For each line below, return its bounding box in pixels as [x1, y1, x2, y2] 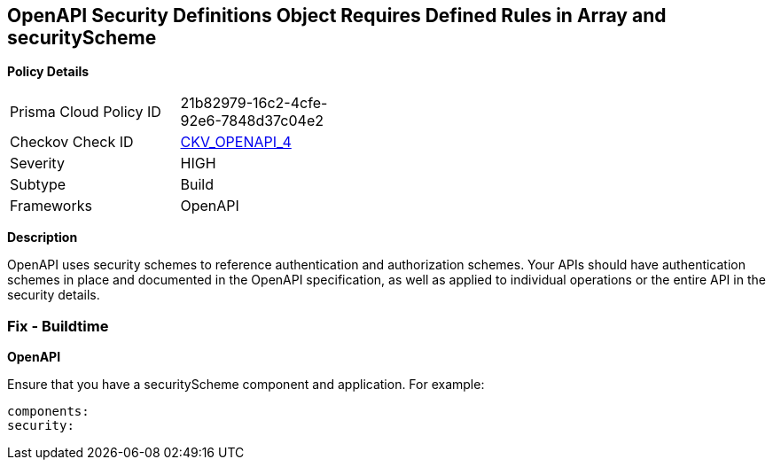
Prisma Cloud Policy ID [10, 103, 161, 121]
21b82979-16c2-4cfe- [180, 94, 328, 113]
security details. [7, 287, 100, 303]
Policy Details [7, 64, 90, 80]
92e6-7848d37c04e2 [180, 112, 324, 130]
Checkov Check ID [10, 133, 134, 152]
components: [7, 404, 90, 419]
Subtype [10, 175, 66, 194]
